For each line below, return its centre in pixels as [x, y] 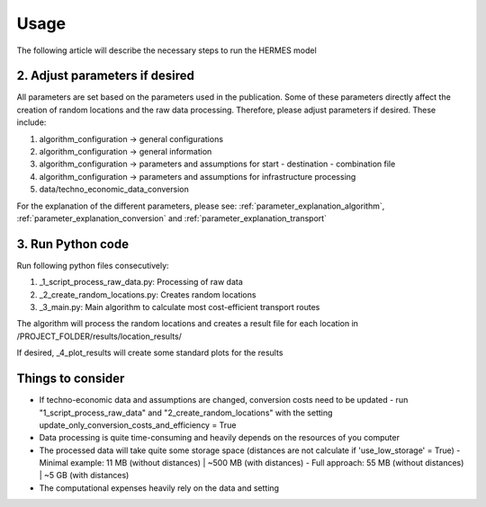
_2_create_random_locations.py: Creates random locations [148, 294]
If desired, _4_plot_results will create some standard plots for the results [150, 353]
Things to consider [71, 379]
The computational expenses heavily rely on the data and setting [159, 488]
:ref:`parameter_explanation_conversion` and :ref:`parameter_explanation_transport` [172, 218]
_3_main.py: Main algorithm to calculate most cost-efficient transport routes [180, 307]
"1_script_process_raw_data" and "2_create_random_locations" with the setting [186, 413]
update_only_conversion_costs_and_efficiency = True [138, 425]
